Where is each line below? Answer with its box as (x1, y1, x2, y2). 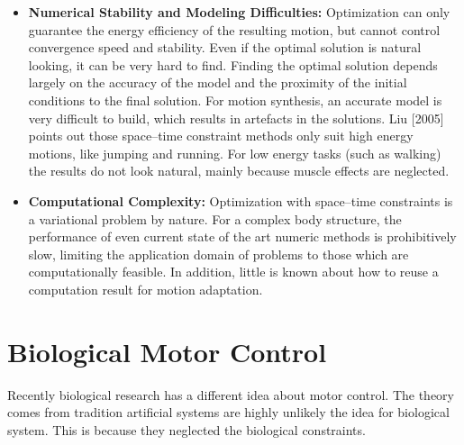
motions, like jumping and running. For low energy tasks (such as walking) (28, 143, 441, 162)
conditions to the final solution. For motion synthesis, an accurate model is (28, 90, 442, 109)
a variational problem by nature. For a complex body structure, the (28, 209, 402, 228)
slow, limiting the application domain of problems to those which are (28, 244, 409, 263)
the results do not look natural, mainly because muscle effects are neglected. (28, 161, 450, 180)
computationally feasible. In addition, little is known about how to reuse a (28, 262, 439, 281)
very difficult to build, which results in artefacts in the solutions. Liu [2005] (28, 108, 444, 127)
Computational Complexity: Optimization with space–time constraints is (28, 191, 453, 210)
